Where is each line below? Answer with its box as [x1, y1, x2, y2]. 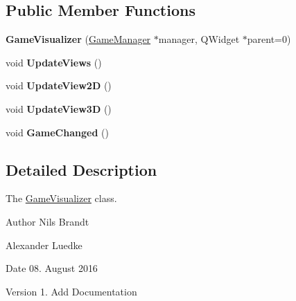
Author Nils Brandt [6, 214, 89, 228]
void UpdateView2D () [6, 78, 112, 93]
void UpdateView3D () [6, 101, 112, 116]
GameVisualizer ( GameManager [6, 32, 151, 46]
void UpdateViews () [6, 55, 102, 69]
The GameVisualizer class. [6, 191, 117, 206]
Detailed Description [6, 158, 157, 180]
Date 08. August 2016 [6, 261, 98, 275]
